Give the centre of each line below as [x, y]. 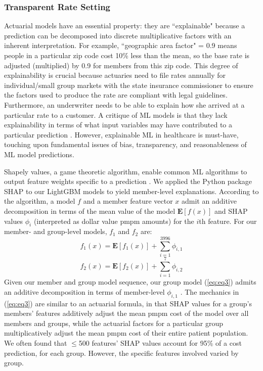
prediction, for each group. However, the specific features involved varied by [121, 353]
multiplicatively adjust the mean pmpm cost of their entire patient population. [126, 333]
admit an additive [209, 201]
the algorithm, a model [40, 201]
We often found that [36, 342]
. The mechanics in [210, 291]
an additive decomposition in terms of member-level [84, 291]
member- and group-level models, [56, 231]
